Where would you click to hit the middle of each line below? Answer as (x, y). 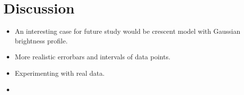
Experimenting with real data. (60, 73)
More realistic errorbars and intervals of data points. (92, 57)
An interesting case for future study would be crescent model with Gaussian (128, 31)
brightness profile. (41, 40)
